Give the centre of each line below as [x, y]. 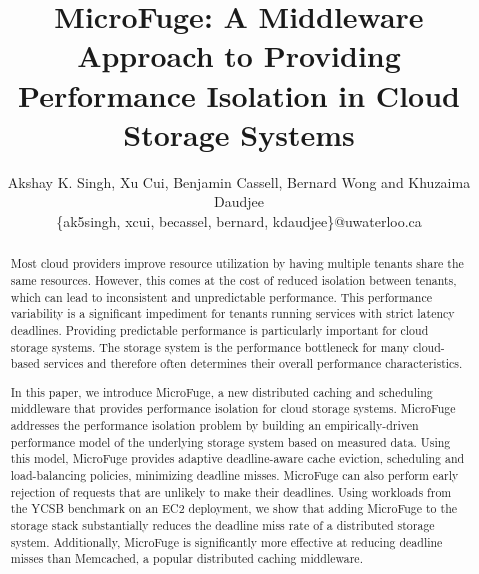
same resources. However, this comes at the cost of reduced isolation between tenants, [233, 279]
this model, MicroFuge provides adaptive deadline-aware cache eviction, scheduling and [237, 458]
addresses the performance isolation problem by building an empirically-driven [214, 425]
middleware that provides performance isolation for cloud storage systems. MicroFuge [233, 408]
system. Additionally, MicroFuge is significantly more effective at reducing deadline [226, 541]
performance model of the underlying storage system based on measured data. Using [230, 441]
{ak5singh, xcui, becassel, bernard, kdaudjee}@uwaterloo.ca [239, 220]
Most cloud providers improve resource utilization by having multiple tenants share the [237, 263]
